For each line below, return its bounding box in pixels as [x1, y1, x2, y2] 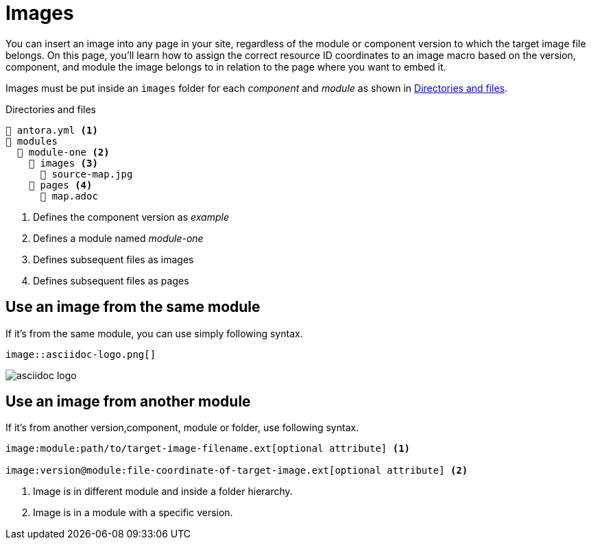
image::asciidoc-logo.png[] [5, 348, 156, 360]
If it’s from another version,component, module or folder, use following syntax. [5, 422, 359, 434]
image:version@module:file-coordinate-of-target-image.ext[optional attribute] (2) [5, 465, 468, 476]
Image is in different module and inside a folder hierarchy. [33, 485, 293, 498]
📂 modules [5, 135, 58, 147]
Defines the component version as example [33, 210, 229, 223]
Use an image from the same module [5, 298, 261, 316]
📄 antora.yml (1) [5, 124, 98, 136]
